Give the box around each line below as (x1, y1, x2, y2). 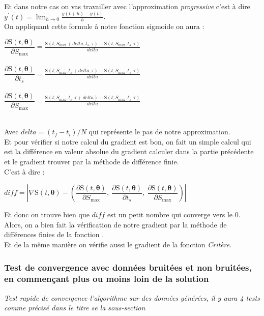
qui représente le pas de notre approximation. (89, 126, 230, 137)
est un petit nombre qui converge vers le (107, 209, 233, 220)
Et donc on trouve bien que (4, 209, 90, 220)
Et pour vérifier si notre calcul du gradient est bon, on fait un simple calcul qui (4, 136, 251, 147)
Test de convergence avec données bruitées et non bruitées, (4, 261, 252, 273)
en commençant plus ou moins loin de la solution (4, 272, 209, 285)
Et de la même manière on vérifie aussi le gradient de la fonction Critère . (4, 239, 232, 249)
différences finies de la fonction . (4, 229, 104, 240)
